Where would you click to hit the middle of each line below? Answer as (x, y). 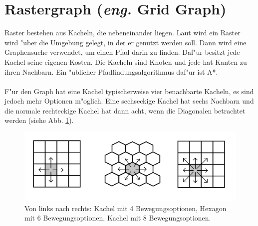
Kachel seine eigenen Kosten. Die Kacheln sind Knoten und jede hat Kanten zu (126, 61)
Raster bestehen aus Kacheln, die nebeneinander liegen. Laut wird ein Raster (123, 33)
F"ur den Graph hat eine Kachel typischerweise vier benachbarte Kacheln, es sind (129, 91)
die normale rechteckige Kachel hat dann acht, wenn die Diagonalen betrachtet (125, 110)
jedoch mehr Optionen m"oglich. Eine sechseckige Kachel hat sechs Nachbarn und (129, 101)
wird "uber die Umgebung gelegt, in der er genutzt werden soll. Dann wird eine (126, 42)
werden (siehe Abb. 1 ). (39, 120)
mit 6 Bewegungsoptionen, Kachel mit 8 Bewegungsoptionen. (118, 218)
